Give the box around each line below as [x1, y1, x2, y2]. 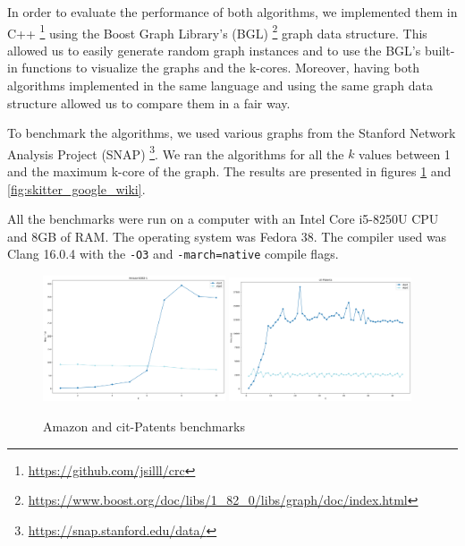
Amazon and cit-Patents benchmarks [43, 417, 245, 435]
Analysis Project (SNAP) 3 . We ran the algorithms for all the [7, 141, 344, 163]
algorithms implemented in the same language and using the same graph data [7, 76, 433, 95]
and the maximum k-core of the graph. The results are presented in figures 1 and [7, 162, 452, 181]
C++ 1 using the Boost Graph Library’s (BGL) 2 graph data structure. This [7, 21, 427, 42]
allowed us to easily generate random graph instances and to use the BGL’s [7, 40, 421, 59]
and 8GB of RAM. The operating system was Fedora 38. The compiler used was [7, 226, 447, 245]
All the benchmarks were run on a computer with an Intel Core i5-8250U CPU [7, 209, 439, 228]
